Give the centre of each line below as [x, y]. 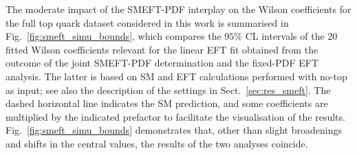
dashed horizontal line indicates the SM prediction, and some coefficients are [167, 103]
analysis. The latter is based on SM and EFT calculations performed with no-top [176, 76]
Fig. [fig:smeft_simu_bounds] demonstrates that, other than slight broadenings [174, 130]
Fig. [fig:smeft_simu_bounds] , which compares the [113, 36]
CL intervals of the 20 [291, 36]
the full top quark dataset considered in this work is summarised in [147, 22]
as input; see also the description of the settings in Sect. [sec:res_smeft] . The [168, 90]
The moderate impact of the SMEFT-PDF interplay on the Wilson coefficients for [178, 9]
